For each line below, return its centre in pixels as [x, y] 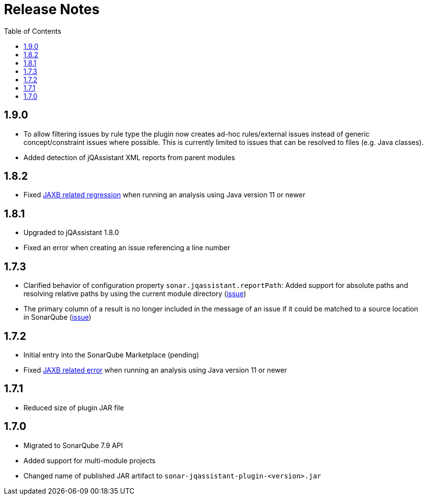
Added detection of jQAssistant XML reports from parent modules [129, 157]
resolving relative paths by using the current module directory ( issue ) [135, 294]
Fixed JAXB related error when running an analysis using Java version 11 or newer [155, 370]
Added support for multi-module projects [90, 460]
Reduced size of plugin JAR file [74, 407]
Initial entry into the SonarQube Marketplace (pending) [111, 355]
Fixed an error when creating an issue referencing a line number [127, 248]
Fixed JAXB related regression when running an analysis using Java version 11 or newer [165, 195]
